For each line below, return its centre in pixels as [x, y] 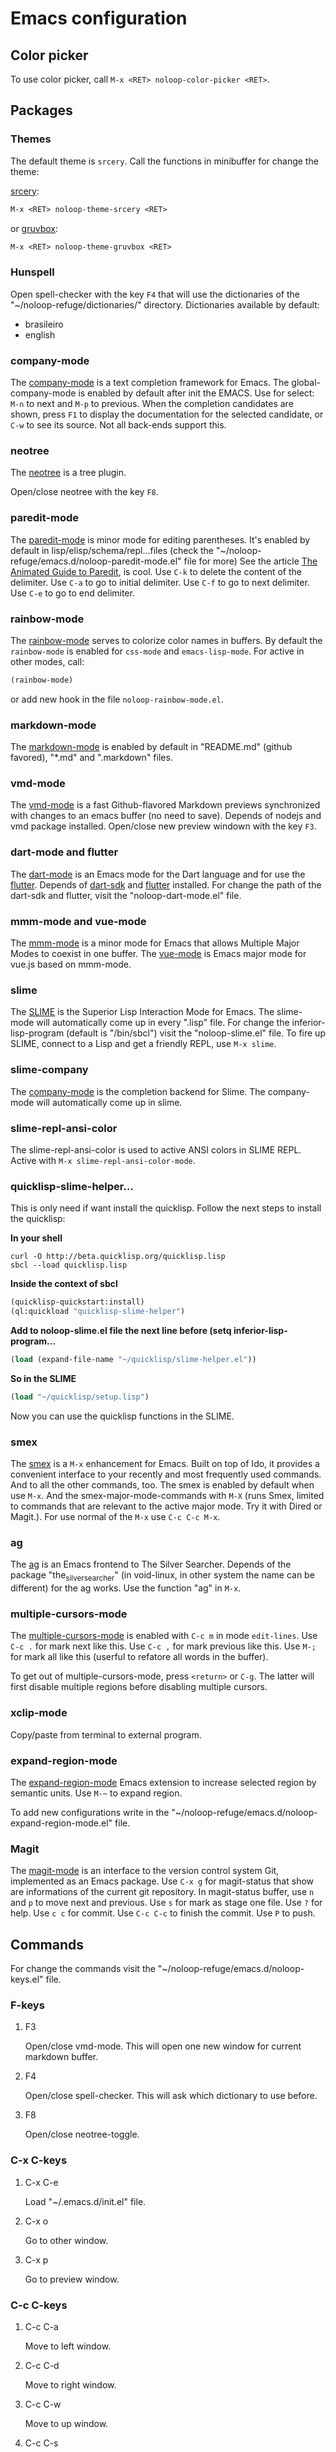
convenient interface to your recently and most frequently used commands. [166, 1474]
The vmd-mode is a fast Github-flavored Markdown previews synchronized [165, 805]
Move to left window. [68, 2346]
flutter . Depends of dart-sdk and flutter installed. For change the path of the [166, 884]
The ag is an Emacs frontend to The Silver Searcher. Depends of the [151, 1564]
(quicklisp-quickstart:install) [77, 1302]
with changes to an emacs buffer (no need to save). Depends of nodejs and [166, 816]
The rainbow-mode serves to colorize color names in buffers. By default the [166, 640]
